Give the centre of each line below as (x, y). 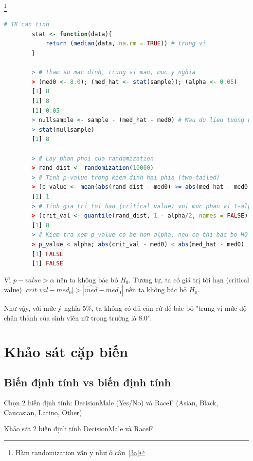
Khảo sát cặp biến (66, 351)
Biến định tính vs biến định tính (88, 382)
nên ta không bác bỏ (156, 290)
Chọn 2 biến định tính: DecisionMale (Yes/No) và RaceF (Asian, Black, (111, 403)
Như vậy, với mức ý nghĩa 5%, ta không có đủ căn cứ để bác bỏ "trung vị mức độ (125, 308)
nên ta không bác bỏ (87, 279)
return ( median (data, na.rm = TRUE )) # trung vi (126, 44)
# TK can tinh (27, 25)
